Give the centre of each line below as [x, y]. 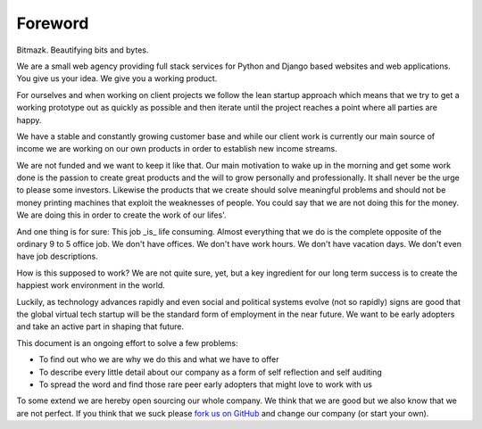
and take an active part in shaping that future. [100, 326]
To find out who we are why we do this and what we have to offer [159, 359]
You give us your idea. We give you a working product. [117, 78]
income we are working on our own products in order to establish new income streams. [177, 149]
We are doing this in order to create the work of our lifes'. [121, 215]
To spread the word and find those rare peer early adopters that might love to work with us [205, 384]
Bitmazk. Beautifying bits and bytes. [83, 50]
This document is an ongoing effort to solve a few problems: [127, 342]
